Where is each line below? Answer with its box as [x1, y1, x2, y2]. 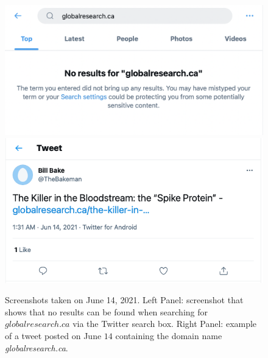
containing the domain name [115, 329, 222, 342]
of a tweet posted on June [5, 329, 102, 342]
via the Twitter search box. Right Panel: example [72, 317, 257, 330]
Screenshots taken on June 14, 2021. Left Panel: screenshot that [5, 293, 244, 306]
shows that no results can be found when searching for [5, 305, 208, 318]
